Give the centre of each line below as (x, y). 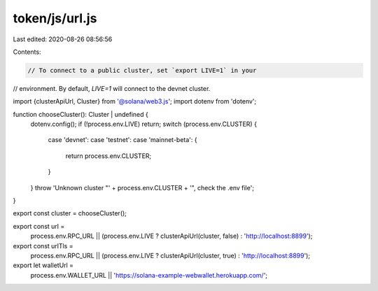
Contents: (27, 52)
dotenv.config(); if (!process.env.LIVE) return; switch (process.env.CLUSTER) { (143, 124)
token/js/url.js (55, 18)
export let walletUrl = (43, 265)
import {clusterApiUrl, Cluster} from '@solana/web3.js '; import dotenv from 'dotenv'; (135, 101)
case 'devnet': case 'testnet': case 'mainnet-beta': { (122, 140)
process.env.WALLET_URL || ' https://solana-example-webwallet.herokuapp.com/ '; (149, 275)
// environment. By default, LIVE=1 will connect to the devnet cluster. (112, 88)
